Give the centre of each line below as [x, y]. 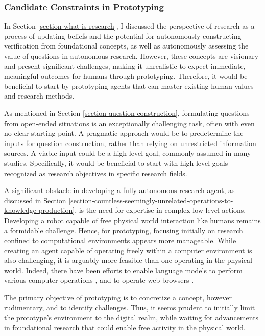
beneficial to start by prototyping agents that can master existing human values [129, 86]
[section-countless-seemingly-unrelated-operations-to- [151, 200]
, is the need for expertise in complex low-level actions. [160, 210]
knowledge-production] [40, 210]
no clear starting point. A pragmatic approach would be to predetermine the [124, 133]
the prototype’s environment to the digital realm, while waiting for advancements [131, 317]
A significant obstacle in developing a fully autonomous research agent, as [119, 190]
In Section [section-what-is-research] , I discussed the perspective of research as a [129, 26]
